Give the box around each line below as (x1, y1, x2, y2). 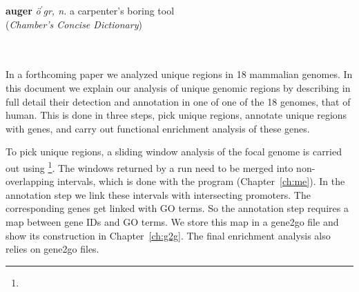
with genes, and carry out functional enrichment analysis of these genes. (6, 121, 310, 135)
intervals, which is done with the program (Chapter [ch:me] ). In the (57, 174, 345, 188)
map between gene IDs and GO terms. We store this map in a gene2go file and (6, 214, 339, 228)
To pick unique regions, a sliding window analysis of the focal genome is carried (6, 144, 342, 159)
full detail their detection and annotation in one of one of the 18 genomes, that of (6, 94, 351, 108)
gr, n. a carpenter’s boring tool (43, 3, 175, 17)
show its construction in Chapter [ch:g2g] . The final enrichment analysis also (6, 228, 331, 242)
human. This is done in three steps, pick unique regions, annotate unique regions (6, 108, 347, 122)
